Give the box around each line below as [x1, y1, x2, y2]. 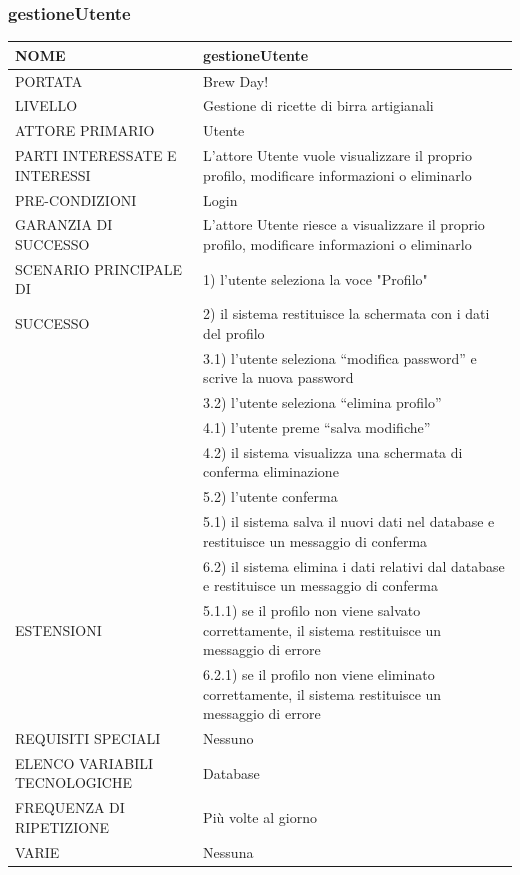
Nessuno [203, 728, 254, 749]
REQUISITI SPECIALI [15, 728, 161, 749]
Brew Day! [203, 70, 269, 91]
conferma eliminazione [203, 461, 339, 482]
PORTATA [15, 70, 83, 91]
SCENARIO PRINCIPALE [15, 258, 183, 279]
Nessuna [203, 841, 254, 862]
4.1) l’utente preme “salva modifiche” [203, 416, 431, 437]
